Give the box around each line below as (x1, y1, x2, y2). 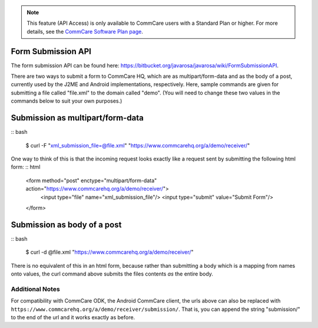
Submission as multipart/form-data (11, 113, 144, 123)
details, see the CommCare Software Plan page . (26, 28, 144, 35)
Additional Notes (11, 285, 60, 293)
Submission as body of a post (11, 219, 122, 229)
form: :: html (11, 163, 41, 170)
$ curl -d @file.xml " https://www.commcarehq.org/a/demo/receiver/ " (25, 248, 194, 256)
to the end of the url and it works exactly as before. (11, 313, 135, 321)
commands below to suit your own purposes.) (11, 97, 122, 104)
